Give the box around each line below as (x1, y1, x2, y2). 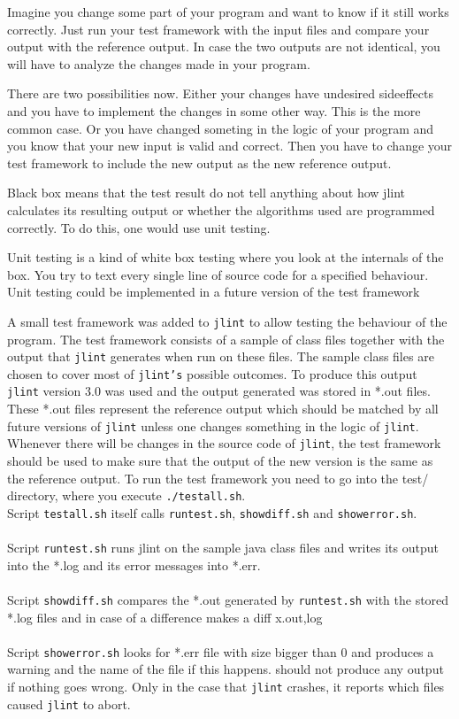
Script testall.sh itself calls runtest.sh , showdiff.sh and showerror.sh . (7, 503, 417, 522)
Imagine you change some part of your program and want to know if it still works (7, 3, 449, 20)
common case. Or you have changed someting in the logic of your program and (7, 119, 434, 137)
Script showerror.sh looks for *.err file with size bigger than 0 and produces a (7, 642, 434, 661)
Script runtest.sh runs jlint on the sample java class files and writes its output (7, 538, 439, 557)
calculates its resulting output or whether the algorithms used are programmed (7, 200, 435, 219)
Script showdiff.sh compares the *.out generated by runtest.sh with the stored (7, 590, 449, 608)
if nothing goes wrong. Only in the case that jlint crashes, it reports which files (7, 677, 445, 696)
